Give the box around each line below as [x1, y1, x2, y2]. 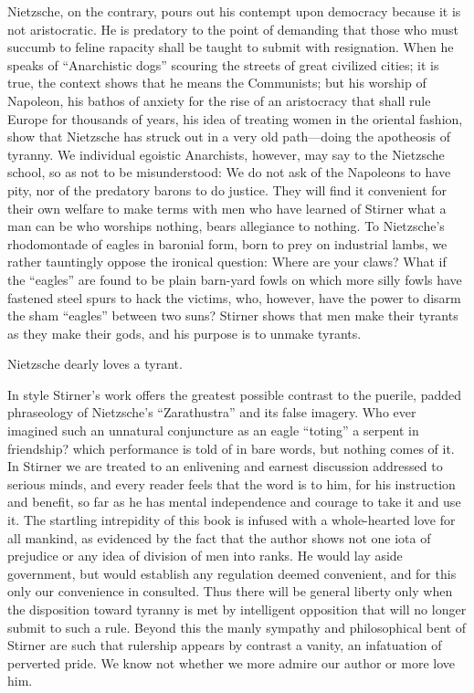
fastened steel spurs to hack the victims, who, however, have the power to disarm [7, 288, 461, 307]
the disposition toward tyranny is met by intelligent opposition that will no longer [7, 600, 467, 618]
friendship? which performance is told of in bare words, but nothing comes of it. [7, 438, 455, 457]
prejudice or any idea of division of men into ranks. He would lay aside [7, 546, 403, 565]
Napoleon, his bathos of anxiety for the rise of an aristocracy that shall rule [7, 90, 431, 110]
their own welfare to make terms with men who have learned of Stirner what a [7, 198, 447, 217]
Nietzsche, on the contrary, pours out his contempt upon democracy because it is [7, 2, 461, 20]
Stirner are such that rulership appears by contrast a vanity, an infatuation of [7, 635, 442, 655]
